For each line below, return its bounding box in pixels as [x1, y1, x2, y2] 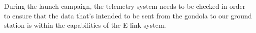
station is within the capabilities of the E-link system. [4, 20, 166, 30]
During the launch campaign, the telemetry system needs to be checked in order [4, 1, 246, 11]
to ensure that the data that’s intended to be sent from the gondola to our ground [4, 10, 252, 20]
